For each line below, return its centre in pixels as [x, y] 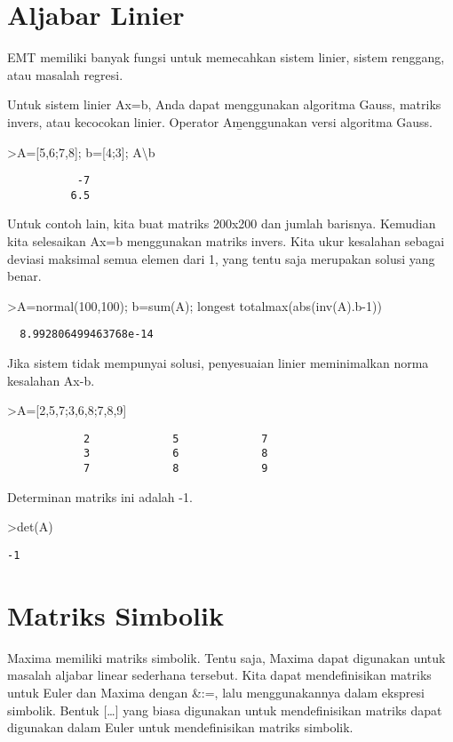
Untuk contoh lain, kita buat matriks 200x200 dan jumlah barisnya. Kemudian [222, 223]
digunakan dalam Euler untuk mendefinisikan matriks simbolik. [180, 727]
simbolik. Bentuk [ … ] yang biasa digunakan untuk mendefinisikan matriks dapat [225, 710]
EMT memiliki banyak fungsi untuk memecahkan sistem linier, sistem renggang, [226, 57]
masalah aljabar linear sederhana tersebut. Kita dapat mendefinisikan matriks [219, 675]
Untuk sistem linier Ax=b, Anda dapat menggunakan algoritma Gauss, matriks [224, 104]
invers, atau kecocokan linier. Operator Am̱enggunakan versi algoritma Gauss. [220, 121]
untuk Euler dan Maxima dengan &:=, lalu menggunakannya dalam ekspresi [216, 692]
